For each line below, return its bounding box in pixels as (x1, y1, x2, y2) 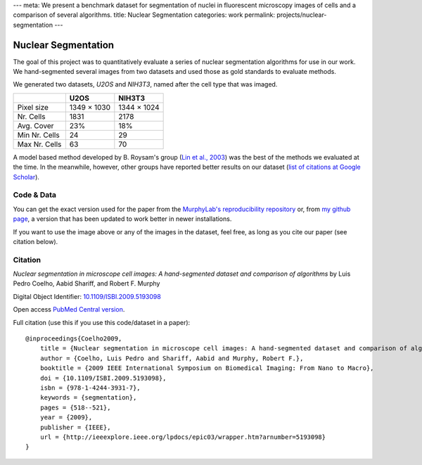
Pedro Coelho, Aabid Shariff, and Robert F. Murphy (13, 279, 160, 288)
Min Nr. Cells (17, 130, 60, 140)
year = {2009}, (39, 414, 93, 421)
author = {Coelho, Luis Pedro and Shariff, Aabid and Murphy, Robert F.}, (39, 354, 304, 362)
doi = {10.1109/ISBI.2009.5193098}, (39, 374, 167, 382)
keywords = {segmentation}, (39, 394, 137, 402)
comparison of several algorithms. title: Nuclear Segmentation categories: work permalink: (13, 11, 276, 19)
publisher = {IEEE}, (39, 423, 111, 431)
